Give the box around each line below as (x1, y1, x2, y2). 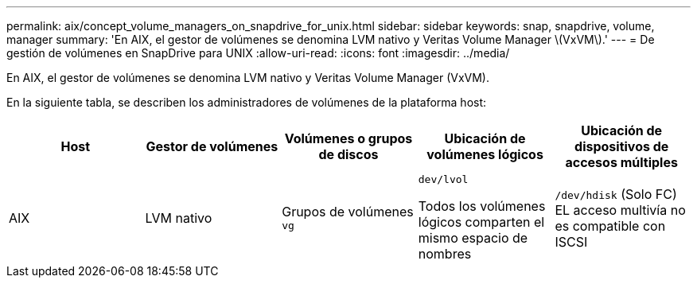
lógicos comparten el (418, 214, 545, 230)
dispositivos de (574, 138, 669, 154)
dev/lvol (418, 173, 469, 185)
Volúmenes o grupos (284, 130, 413, 146)
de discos (318, 146, 379, 162)
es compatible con (555, 217, 666, 234)
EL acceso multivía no (555, 201, 686, 218)
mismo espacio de (418, 230, 528, 246)
